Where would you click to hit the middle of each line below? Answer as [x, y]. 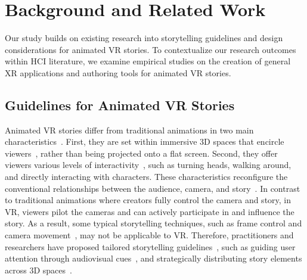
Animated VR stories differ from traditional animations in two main [129, 130]
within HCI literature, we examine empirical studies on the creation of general [148, 61]
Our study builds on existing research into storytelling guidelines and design [144, 38]
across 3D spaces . [38, 270]
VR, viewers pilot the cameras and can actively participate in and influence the [150, 211]
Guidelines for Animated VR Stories [120, 105]
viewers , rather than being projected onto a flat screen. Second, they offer [141, 153]
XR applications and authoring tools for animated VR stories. [118, 72]
